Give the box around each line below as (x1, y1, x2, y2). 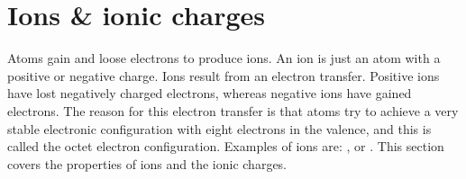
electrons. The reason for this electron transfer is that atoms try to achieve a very (7, 101, 459, 120)
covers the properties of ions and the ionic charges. (7, 154, 288, 173)
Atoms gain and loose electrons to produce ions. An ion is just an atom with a (7, 49, 441, 67)
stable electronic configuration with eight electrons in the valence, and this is (7, 119, 432, 138)
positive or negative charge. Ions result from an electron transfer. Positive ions (7, 66, 440, 85)
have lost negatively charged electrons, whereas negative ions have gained (7, 84, 412, 103)
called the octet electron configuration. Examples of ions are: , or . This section (7, 137, 444, 156)
